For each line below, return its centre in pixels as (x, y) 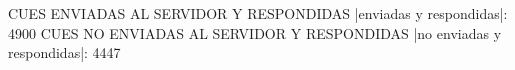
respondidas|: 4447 (64, 52)
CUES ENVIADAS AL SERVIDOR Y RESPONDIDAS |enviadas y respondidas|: (258, 13)
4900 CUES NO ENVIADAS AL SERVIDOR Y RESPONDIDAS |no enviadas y (255, 32)
